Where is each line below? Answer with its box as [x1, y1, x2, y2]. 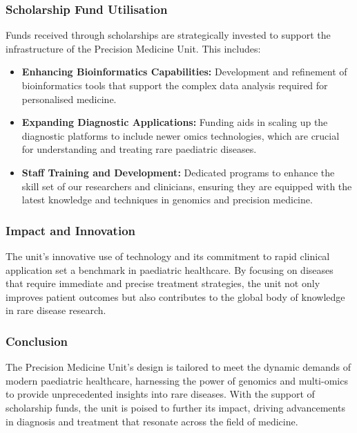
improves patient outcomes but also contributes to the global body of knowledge [6, 289, 345, 304]
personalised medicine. [21, 91, 117, 106]
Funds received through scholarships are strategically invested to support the [6, 28, 331, 42]
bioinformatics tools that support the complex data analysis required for [21, 78, 328, 92]
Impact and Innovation [6, 221, 136, 239]
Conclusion [6, 332, 68, 349]
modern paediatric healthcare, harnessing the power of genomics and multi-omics [6, 373, 348, 387]
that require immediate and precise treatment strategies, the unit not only [6, 276, 320, 291]
